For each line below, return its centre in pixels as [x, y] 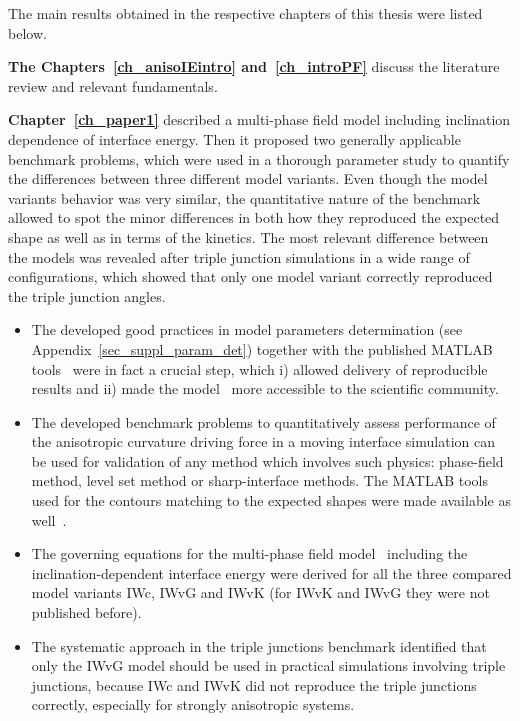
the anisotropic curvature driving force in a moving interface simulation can [263, 441]
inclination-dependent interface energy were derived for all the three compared [271, 572]
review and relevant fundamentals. [113, 85]
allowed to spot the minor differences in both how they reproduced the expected [254, 217]
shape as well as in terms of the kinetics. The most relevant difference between [248, 236]
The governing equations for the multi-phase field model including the [249, 553]
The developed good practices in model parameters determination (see [247, 329]
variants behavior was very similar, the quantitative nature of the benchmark [244, 197]
